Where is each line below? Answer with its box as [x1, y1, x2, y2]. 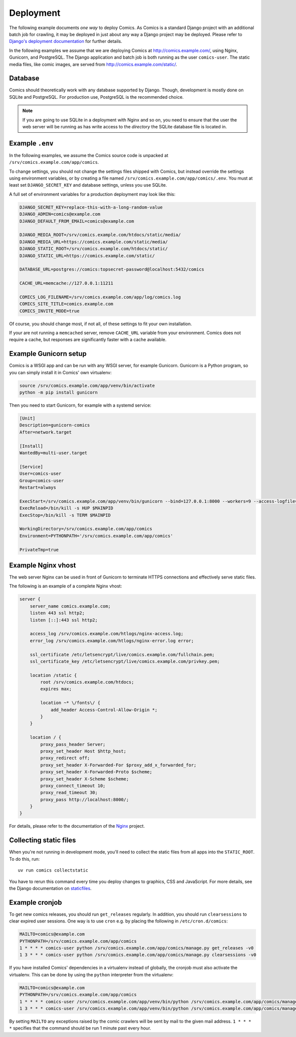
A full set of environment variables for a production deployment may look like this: [9, 191, 176, 197]
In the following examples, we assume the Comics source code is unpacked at [9, 152, 169, 158]
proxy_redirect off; [40, 755, 90, 761]
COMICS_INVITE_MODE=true [19, 308, 80, 313]
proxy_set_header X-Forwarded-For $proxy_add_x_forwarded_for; [40, 762, 197, 768]
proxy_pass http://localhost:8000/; [40, 797, 129, 802]
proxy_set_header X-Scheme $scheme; [40, 776, 129, 782]
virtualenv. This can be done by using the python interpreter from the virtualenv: [9, 971, 174, 977]
